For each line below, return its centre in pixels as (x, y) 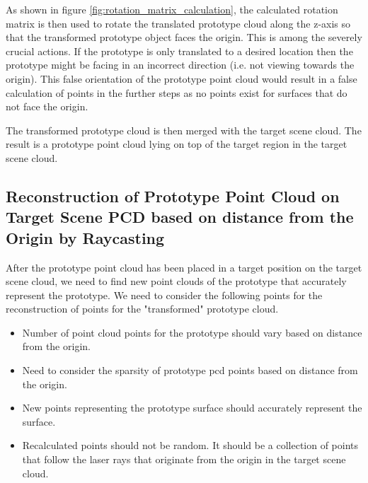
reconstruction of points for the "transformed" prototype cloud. (142, 309)
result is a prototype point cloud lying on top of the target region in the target (177, 144)
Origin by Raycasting (85, 237)
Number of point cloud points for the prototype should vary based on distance (192, 332)
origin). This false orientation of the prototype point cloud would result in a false (182, 78)
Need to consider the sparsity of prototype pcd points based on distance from (190, 370)
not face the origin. (47, 106)
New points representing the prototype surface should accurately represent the (192, 408)
